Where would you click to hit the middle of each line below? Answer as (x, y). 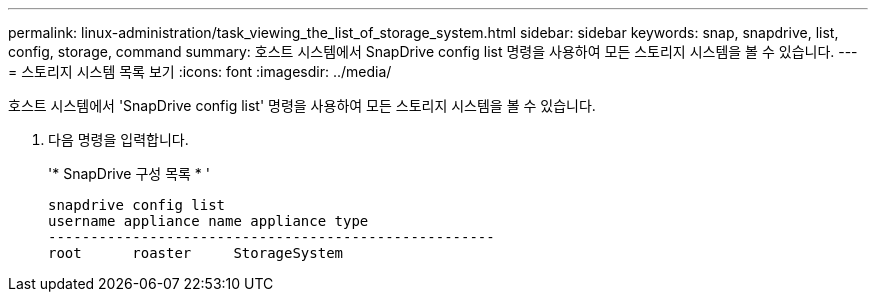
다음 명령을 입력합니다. (118, 139)
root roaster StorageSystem (196, 253)
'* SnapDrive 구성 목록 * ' (129, 173)
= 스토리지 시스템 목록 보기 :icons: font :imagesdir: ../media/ (200, 71)
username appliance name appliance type (208, 221)
